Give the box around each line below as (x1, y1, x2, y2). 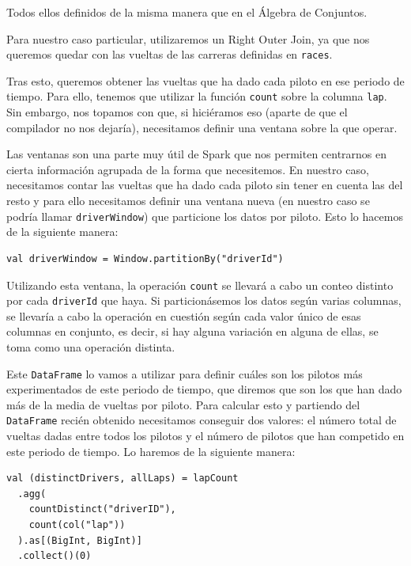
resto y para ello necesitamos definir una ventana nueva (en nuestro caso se (6, 192, 370, 209)
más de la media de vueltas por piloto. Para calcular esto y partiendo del (6, 396, 360, 412)
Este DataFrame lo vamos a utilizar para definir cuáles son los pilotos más (6, 365, 363, 382)
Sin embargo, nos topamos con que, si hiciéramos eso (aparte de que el (6, 104, 348, 120)
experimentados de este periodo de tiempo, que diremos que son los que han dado (6, 381, 402, 397)
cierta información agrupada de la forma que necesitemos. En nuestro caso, (6, 161, 369, 177)
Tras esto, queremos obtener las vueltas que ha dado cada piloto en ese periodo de (6, 72, 405, 89)
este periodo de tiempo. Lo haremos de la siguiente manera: (6, 443, 296, 459)
